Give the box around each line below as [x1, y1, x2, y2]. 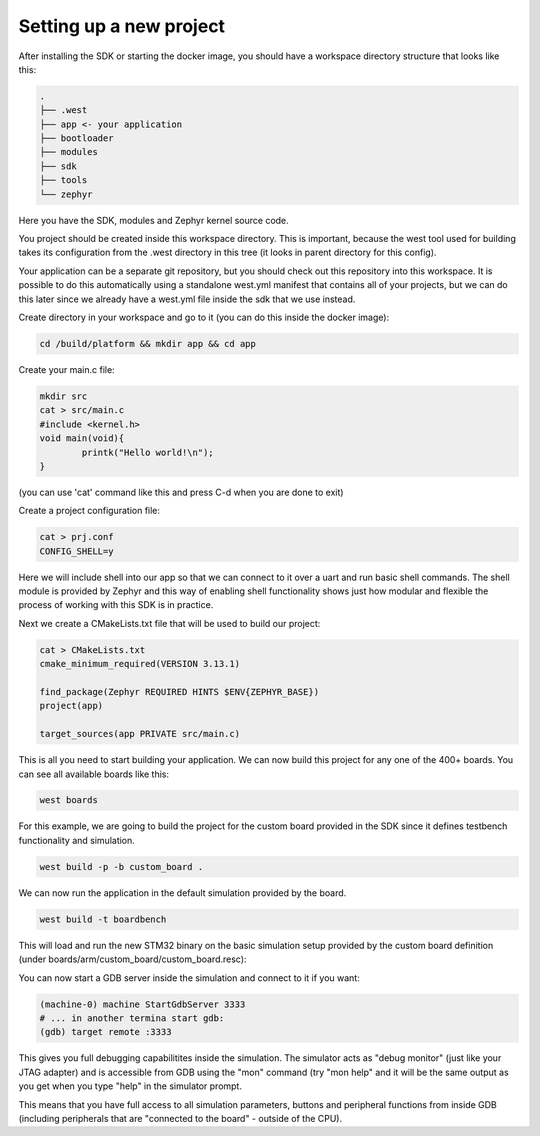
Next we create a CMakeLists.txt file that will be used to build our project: [18, 617, 321, 629]
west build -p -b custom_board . [39, 861, 204, 872]
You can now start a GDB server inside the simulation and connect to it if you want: [18, 971, 360, 984]
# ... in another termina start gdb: [39, 1012, 225, 1024]
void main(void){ [39, 433, 125, 444]
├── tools [39, 175, 88, 186]
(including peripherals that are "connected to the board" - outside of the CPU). [18, 1112, 343, 1124]
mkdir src [39, 390, 88, 402]
